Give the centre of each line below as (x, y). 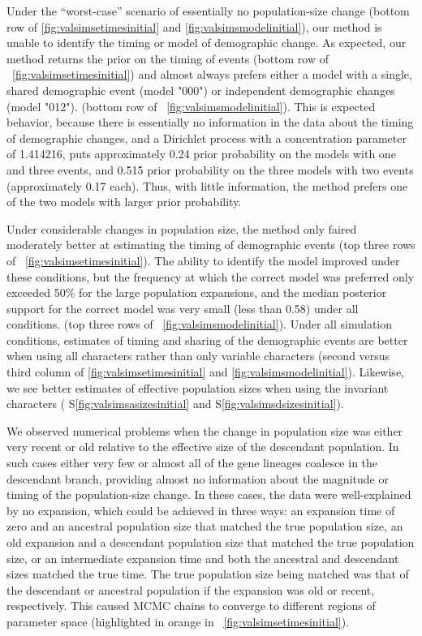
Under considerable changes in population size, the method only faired (182, 228)
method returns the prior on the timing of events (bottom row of (168, 58)
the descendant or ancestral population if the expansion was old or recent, (191, 589)
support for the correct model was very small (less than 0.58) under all (183, 308)
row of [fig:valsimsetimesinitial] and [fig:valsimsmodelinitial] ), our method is (194, 26)
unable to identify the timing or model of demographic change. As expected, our (207, 43)
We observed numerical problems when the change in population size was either (205, 430)
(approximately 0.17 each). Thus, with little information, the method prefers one (207, 185)
